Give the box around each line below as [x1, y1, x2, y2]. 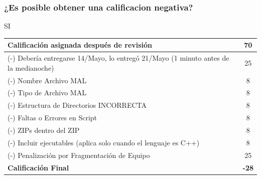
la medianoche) [8, 62, 54, 73]
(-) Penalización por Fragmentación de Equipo [8, 149, 150, 160]
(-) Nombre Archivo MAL [8, 75, 87, 85]
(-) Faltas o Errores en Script [8, 112, 97, 123]
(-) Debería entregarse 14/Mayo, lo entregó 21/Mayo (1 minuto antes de [8, 53, 229, 63]
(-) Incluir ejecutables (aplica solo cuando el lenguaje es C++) [8, 137, 200, 147]
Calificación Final [8, 162, 69, 172]
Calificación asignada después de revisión [8, 40, 153, 50]
